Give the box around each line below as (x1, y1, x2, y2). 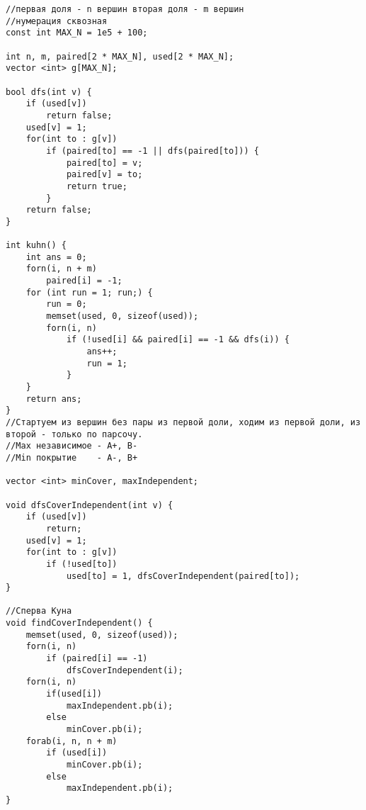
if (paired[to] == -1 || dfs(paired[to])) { (46, 145, 259, 156)
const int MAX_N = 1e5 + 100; (6, 28, 148, 38)
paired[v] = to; (66, 169, 143, 180)
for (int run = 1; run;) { (25, 287, 153, 298)
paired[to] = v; (66, 157, 143, 168)
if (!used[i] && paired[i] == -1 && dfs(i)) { (66, 334, 290, 345)
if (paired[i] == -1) (46, 653, 148, 664)
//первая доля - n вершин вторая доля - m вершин (6, 4, 244, 14)
